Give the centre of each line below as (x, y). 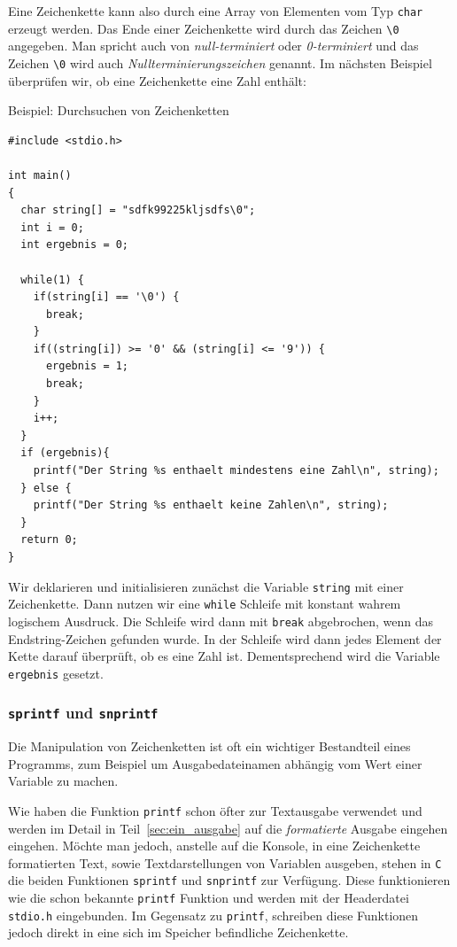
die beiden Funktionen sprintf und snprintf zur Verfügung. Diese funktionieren (229, 880)
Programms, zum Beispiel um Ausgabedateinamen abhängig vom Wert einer (215, 763)
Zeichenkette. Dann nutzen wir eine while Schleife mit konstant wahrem (205, 604)
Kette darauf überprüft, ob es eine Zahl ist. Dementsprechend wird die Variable (224, 656)
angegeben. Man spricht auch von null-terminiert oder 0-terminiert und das (213, 46)
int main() (40, 175)
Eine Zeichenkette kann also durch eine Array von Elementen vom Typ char (216, 11)
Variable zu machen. (63, 781)
